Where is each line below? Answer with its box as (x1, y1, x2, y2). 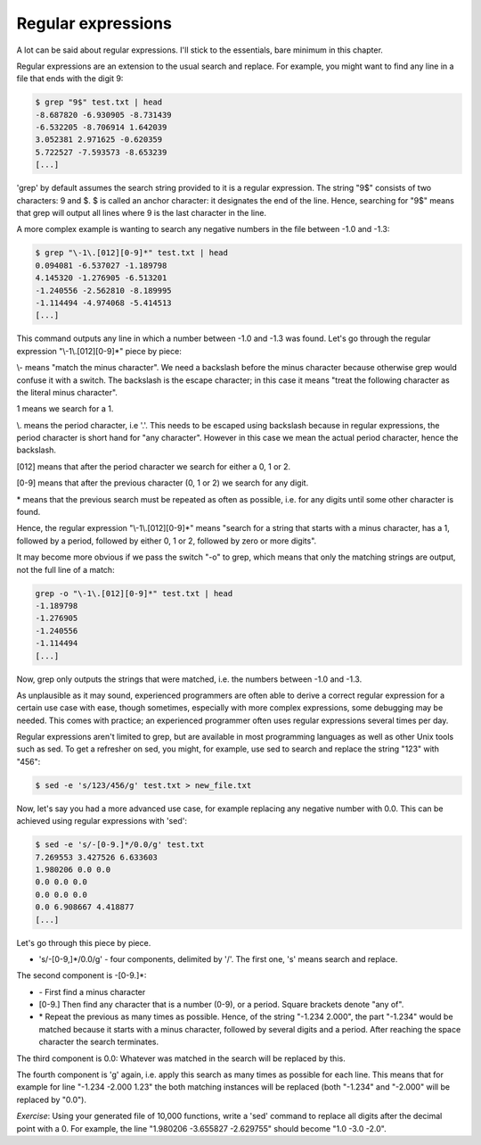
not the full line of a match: (16, 564, 115, 575)
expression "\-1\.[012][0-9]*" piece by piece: (16, 345, 182, 356)
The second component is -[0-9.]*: (16, 970, 147, 981)
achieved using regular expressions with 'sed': (16, 816, 187, 826)
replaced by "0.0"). (16, 1094, 86, 1105)
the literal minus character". (16, 386, 118, 397)
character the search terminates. (38, 1036, 159, 1048)
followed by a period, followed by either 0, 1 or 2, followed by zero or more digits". (16, 535, 317, 546)
